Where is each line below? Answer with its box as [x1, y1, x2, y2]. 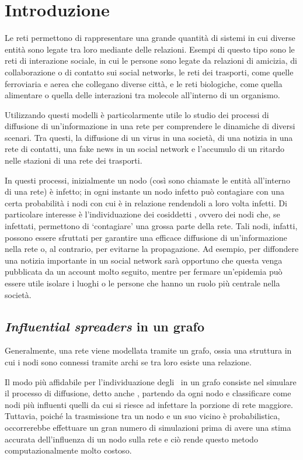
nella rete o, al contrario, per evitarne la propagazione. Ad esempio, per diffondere [5, 243, 299, 255]
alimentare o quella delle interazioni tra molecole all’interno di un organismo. [5, 89, 280, 101]
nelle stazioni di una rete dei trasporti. [5, 154, 142, 167]
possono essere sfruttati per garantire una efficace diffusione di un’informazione [5, 231, 287, 243]
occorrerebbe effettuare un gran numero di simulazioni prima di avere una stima [5, 421, 291, 433]
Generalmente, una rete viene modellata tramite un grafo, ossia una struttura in [5, 344, 292, 357]
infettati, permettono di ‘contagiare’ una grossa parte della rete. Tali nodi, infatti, [5, 220, 298, 232]
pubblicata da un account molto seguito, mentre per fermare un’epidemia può [5, 265, 283, 278]
